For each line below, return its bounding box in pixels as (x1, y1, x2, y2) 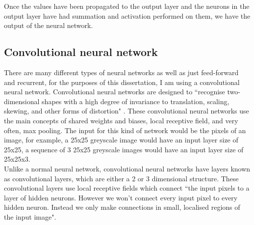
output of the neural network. (4, 20, 93, 30)
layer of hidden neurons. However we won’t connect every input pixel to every (4, 192, 238, 202)
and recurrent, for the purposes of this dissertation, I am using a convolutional (4, 77, 240, 87)
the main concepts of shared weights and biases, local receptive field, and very (4, 115, 238, 125)
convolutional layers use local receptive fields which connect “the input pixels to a (4, 183, 250, 193)
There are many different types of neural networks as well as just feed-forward (4, 67, 239, 77)
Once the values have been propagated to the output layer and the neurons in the (4, 1, 250, 11)
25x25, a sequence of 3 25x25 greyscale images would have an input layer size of (4, 144, 244, 154)
